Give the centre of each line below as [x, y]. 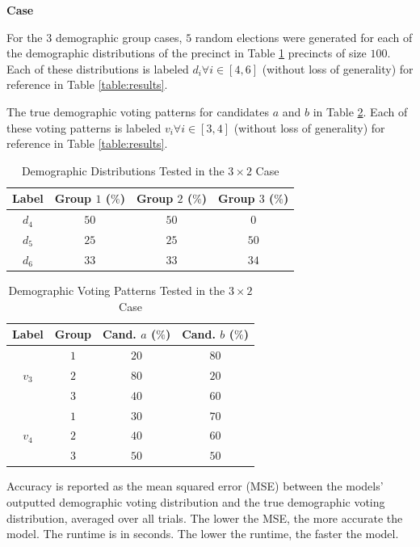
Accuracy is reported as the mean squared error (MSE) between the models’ [195, 486]
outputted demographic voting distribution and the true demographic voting [196, 501]
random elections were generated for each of [304, 37]
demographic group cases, [119, 37]
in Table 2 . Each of [360, 111]
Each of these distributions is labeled [98, 68]
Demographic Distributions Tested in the [123, 170]
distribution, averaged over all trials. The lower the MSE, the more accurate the [205, 518]
